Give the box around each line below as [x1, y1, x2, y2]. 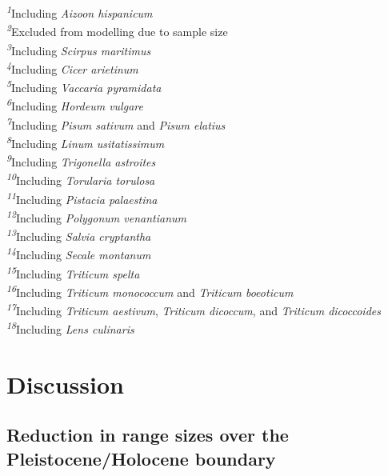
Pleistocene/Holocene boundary [6, 446, 276, 470]
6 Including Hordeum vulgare [6, 95, 143, 114]
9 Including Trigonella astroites [6, 151, 156, 170]
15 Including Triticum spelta [6, 262, 140, 282]
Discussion [6, 367, 124, 400]
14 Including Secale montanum [6, 244, 151, 262]
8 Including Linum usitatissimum [6, 132, 165, 151]
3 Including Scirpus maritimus [6, 39, 151, 58]
